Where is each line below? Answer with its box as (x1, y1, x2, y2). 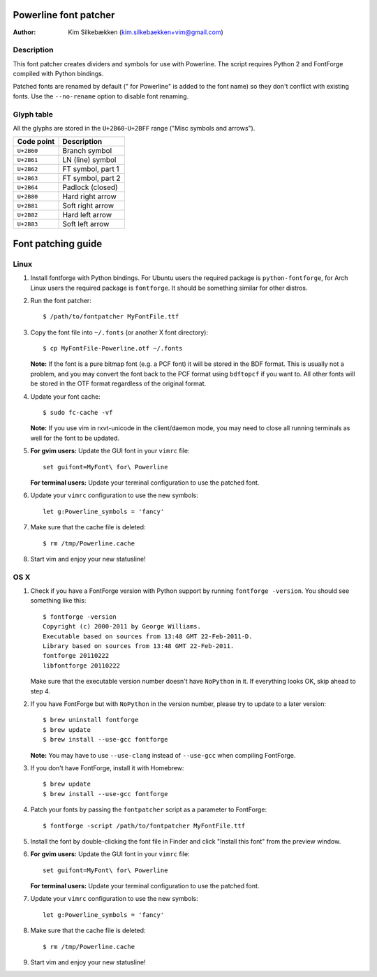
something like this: (30, 596, 87, 605)
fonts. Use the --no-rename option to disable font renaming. (13, 91, 189, 101)
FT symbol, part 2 (62, 173, 121, 183)
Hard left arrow (62, 210, 112, 220)
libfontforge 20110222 (43, 661, 121, 670)
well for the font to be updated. (30, 434, 120, 442)
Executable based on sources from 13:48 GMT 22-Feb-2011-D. (43, 632, 253, 640)
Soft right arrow (62, 201, 114, 211)
